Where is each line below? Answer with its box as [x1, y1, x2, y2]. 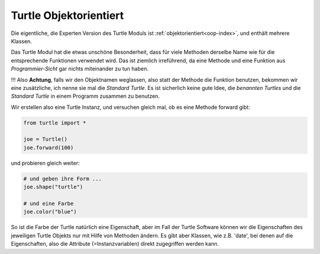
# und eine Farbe [23, 200, 74, 207]
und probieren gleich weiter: [11, 159, 80, 166]
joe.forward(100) [23, 144, 74, 151]
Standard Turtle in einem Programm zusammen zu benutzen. [11, 92, 160, 100]
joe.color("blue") [23, 208, 77, 216]
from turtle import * [23, 119, 87, 126]
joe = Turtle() [23, 136, 68, 143]
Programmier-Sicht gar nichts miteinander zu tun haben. [11, 65, 149, 72]
